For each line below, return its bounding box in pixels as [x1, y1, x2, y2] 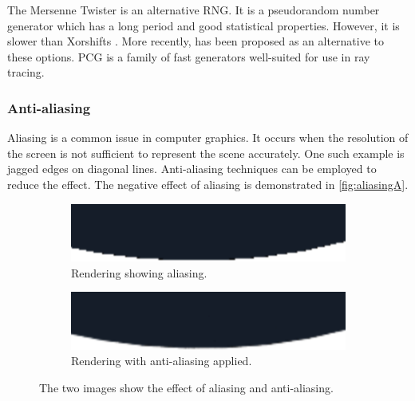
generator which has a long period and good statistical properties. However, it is [7, 17, 400, 33]
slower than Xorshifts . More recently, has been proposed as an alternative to [7, 33, 385, 49]
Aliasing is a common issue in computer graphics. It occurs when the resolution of [7, 129, 409, 146]
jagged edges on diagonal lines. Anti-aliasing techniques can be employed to [7, 160, 377, 177]
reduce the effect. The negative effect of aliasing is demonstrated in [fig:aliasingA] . [7, 175, 409, 192]
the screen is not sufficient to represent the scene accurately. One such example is [7, 144, 405, 161]
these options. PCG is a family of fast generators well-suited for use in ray [7, 48, 370, 65]
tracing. [7, 64, 45, 81]
